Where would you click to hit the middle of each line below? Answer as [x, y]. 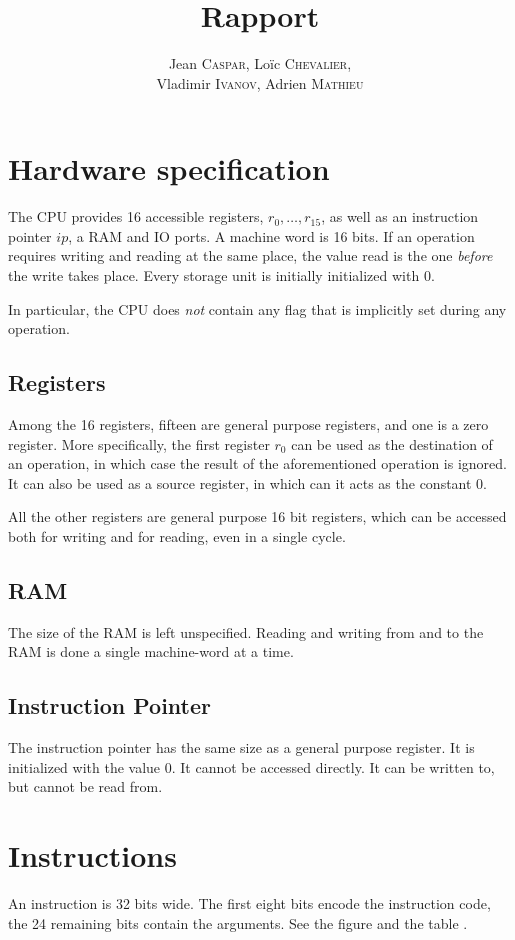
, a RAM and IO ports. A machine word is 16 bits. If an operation [271, 235]
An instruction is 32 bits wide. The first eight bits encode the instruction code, [249, 903]
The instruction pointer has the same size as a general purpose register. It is [241, 747]
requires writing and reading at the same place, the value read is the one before [250, 255]
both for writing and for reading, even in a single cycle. [177, 535]
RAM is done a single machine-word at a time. [151, 651]
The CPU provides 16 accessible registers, [136, 216]
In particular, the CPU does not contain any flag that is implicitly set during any [257, 308]
